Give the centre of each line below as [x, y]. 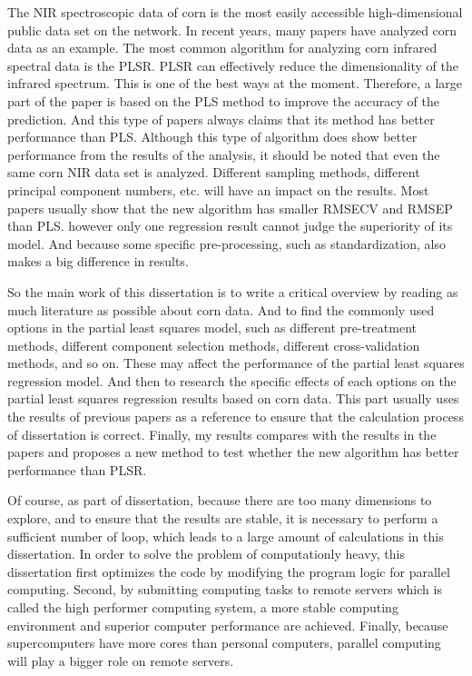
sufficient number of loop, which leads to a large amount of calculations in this [226, 536]
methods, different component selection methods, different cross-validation [214, 345]
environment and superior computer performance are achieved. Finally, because [228, 625]
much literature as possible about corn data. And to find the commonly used [221, 309]
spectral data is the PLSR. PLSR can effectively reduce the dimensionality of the [233, 65]
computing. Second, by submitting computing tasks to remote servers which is [225, 589]
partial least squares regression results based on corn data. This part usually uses [233, 398]
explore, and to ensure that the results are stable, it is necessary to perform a [223, 518]
